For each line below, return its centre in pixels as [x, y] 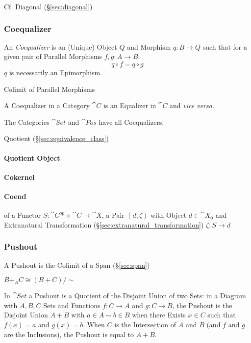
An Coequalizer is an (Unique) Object [61, 46]
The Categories [27, 122]
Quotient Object [32, 157]
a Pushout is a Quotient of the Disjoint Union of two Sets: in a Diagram [137, 296]
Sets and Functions [72, 305]
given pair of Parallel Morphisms [53, 56]
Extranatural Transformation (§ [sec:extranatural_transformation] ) [104, 224]
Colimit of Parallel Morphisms [50, 89]
